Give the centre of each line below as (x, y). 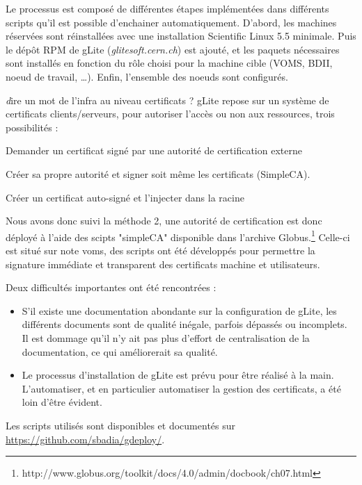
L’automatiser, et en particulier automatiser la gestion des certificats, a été (181, 388)
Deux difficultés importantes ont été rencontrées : (111, 287)
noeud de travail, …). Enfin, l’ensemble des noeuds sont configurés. (147, 76)
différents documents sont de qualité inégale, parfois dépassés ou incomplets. (184, 324)
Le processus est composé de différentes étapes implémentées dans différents (167, 8)
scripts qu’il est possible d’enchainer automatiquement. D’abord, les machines (171, 22)
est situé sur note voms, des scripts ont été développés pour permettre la (160, 250)
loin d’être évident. (62, 402)
